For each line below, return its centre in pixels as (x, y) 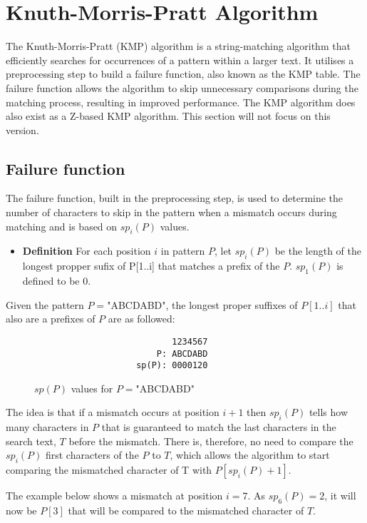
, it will (340, 496)
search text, (31, 441)
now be (21, 510)
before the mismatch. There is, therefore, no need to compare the (211, 441)
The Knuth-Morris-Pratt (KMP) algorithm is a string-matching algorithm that (178, 46)
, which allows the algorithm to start (250, 455)
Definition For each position (87, 251)
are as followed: (141, 319)
